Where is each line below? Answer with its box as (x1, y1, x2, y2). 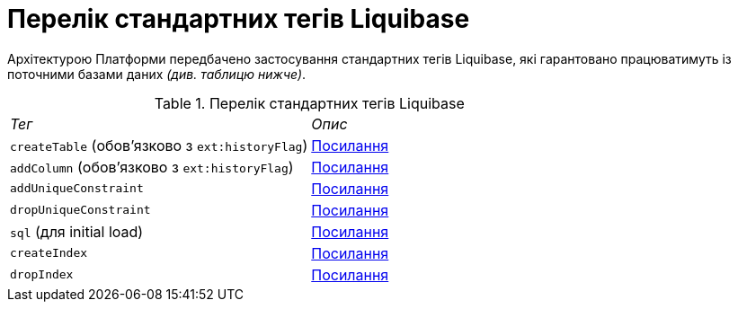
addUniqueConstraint (10, 181, 144, 196)
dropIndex (10, 268, 74, 282)
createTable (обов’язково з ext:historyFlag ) (10, 136, 308, 154)
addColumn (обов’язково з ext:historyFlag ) (10, 157, 294, 176)
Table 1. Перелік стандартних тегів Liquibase (154, 93, 465, 112)
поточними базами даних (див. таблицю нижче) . (7, 66, 307, 82)
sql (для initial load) (10, 222, 144, 241)
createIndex (10, 246, 88, 260)
